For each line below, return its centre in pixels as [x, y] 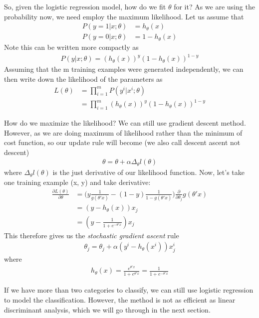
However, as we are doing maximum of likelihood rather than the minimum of [123, 132]
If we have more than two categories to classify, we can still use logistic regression [129, 290]
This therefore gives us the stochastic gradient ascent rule [92, 235]
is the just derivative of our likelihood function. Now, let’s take [148, 172]
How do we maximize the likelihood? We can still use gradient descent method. [125, 122]
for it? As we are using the [214, 6]
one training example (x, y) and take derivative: [77, 182]
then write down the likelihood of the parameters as [83, 79]
